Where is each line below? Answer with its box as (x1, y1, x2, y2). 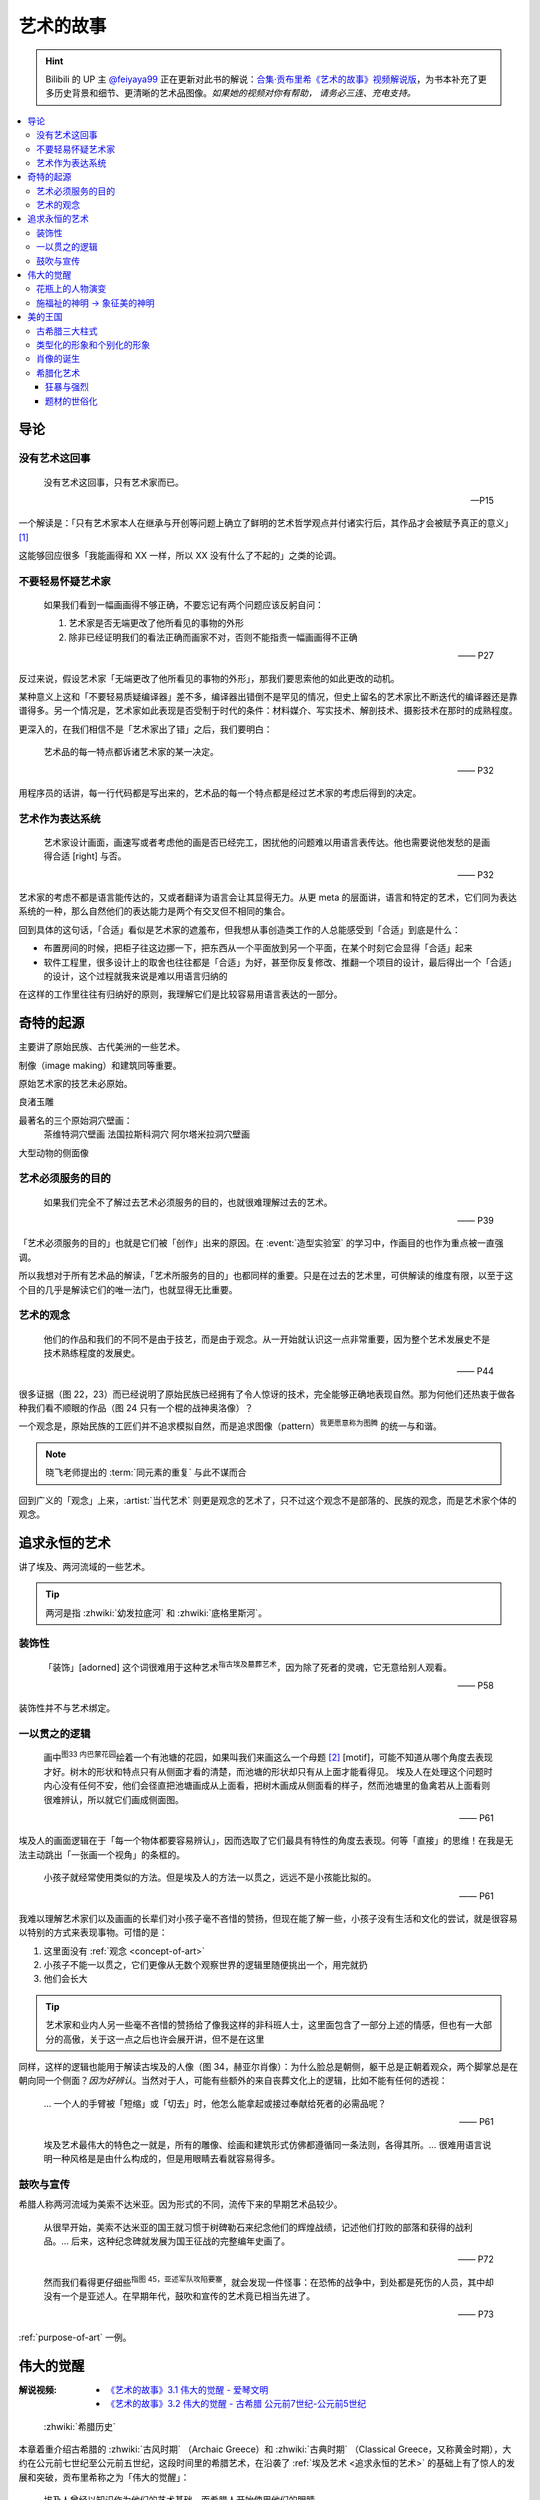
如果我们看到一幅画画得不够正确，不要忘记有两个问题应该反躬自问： (43, 599, 324, 611)
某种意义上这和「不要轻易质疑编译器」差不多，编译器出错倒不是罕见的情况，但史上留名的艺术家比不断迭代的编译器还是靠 (18, 690, 518, 702)
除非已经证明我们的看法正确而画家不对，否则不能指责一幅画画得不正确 (68, 631, 358, 643)
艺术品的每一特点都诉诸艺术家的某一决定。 (43, 746, 219, 758)
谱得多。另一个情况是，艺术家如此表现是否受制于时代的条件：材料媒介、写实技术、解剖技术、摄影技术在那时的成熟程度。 (18, 705, 518, 717)
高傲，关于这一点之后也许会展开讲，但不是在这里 (62, 2033, 265, 2045)
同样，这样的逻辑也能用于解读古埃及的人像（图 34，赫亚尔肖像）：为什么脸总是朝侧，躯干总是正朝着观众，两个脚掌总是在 (18, 2061, 519, 2073)
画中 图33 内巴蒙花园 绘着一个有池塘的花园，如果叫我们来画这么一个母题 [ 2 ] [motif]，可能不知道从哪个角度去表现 (43, 1750, 494, 1764)
